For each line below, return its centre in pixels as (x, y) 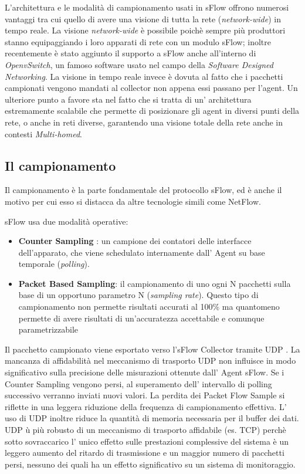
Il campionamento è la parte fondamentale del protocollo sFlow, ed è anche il (143, 190)
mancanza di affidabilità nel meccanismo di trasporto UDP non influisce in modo (150, 360)
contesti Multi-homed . (43, 133)
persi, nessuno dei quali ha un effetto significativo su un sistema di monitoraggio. (150, 464)
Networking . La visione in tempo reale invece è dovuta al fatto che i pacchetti (144, 76)
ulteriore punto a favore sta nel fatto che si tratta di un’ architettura (128, 99)
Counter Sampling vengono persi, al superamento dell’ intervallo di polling (138, 383)
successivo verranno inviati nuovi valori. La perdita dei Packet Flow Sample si (145, 395)
